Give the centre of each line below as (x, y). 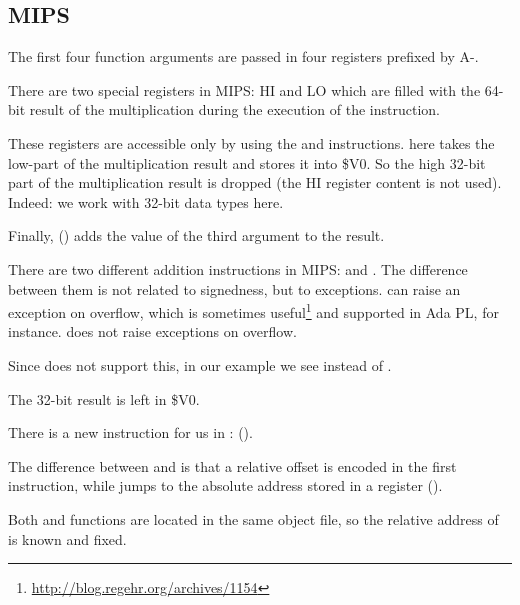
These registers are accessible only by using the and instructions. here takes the (251, 142)
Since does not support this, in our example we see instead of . (200, 364)
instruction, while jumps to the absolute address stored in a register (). (225, 485)
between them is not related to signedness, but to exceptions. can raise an (234, 288)
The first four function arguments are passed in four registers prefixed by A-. (243, 56)
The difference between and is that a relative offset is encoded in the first (232, 465)
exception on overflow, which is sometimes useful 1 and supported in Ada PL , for (253, 310)
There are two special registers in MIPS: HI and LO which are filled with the (244, 89)
